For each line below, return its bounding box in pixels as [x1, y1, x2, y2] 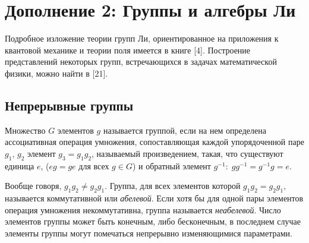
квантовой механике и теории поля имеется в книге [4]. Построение [5, 43, 251, 56]
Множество [5, 124, 46, 136]
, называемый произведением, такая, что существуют [92, 147, 283, 159]
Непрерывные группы [5, 96, 134, 114]
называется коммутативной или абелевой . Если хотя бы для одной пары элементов [5, 192, 304, 204]
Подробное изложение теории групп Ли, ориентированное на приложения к [5, 32, 279, 45]
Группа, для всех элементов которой [109, 179, 241, 192]
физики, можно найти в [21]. [5, 67, 108, 79]
